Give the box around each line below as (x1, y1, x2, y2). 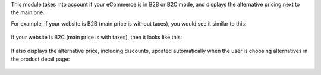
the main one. (11, 9, 45, 16)
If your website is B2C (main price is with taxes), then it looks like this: (11, 33, 182, 41)
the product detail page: (11, 55, 70, 62)
